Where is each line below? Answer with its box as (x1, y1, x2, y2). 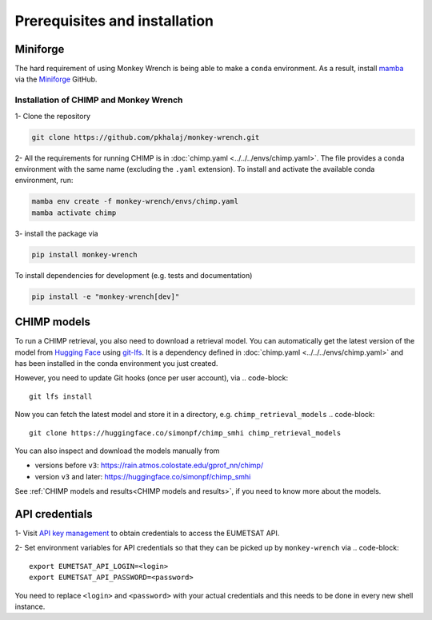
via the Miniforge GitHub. (14, 74, 98, 84)
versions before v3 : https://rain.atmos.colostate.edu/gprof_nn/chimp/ (34, 460, 264, 471)
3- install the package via (14, 229, 99, 238)
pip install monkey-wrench (31, 250, 138, 259)
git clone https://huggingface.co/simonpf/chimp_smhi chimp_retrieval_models (29, 428, 342, 437)
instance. (14, 602, 46, 611)
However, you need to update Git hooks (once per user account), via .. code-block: (14, 373, 288, 383)
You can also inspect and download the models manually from (14, 446, 220, 455)
